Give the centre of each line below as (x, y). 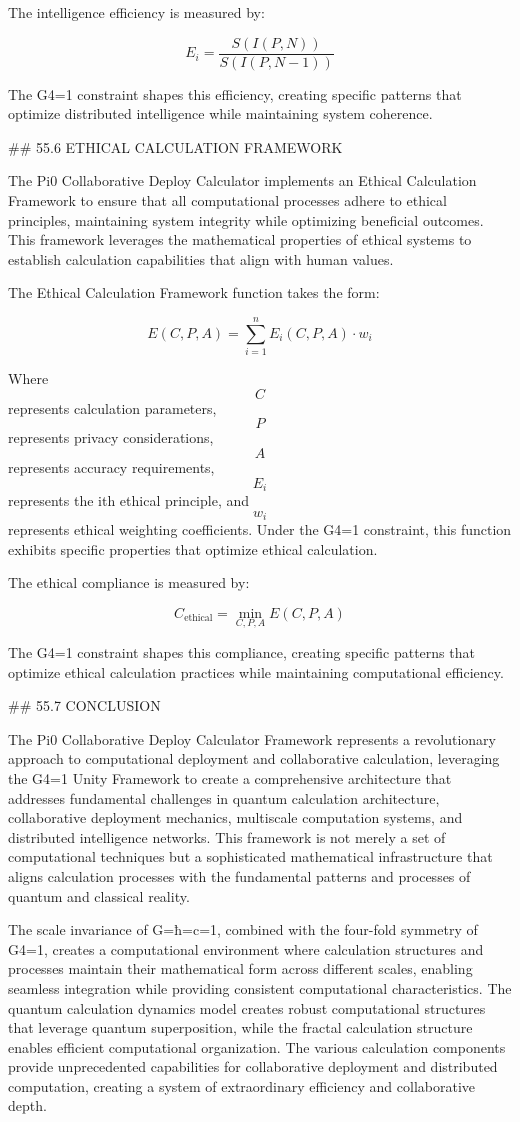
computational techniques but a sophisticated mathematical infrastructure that (250, 856)
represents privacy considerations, (111, 437)
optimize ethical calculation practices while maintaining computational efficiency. (256, 671)
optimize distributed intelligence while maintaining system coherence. (220, 113)
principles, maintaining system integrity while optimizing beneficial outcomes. (246, 219)
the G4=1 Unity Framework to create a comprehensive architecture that (230, 777)
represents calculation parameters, (112, 407)
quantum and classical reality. (99, 895)
